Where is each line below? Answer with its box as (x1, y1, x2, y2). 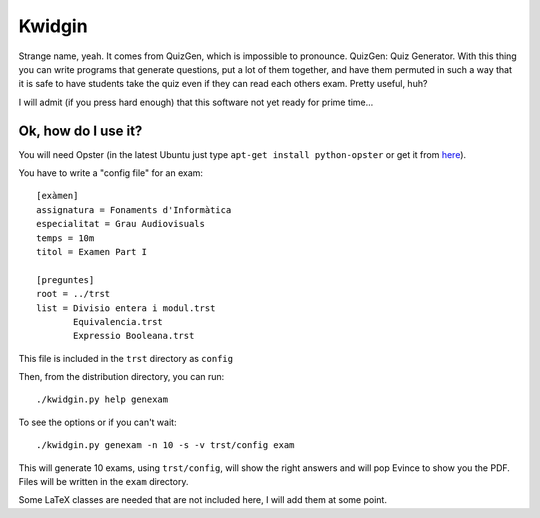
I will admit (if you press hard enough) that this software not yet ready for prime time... (18, 96, 374, 108)
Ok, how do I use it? (18, 122, 143, 139)
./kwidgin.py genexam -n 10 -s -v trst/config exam (36, 440, 295, 451)
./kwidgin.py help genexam (36, 394, 169, 405)
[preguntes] (36, 274, 95, 285)
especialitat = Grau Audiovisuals (36, 218, 205, 230)
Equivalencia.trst (73, 316, 164, 327)
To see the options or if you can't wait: (18, 416, 177, 428)
